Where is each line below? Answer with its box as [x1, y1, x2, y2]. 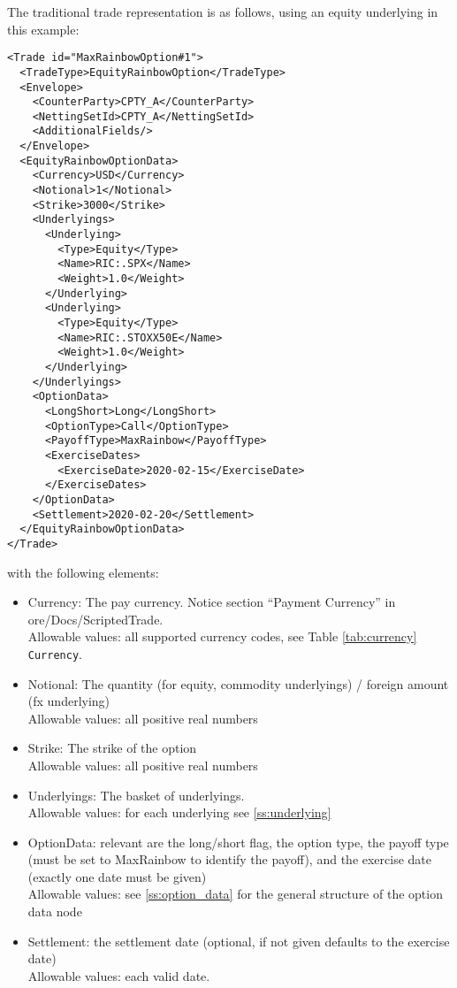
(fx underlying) [27, 692, 110, 710]
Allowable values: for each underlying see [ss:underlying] [27, 803, 331, 822]
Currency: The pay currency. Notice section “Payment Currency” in [27, 593, 396, 611]
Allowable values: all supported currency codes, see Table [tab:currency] [27, 627, 417, 646]
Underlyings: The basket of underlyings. [27, 785, 245, 804]
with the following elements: [7, 563, 159, 581]
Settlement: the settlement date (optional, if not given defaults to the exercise [27, 931, 450, 950]
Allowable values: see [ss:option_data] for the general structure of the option [27, 885, 443, 903]
